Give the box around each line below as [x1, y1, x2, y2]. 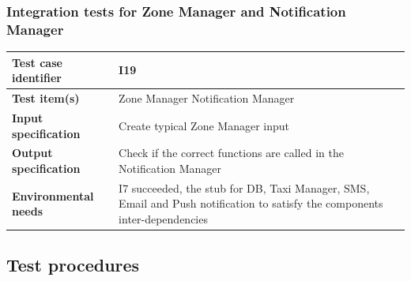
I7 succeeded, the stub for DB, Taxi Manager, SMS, [119, 179, 370, 196]
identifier [12, 69, 62, 86]
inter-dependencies [119, 210, 208, 227]
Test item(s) [12, 90, 80, 107]
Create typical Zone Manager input [119, 117, 290, 133]
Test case [12, 54, 62, 70]
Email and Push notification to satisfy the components [119, 195, 383, 212]
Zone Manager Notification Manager [119, 90, 295, 107]
